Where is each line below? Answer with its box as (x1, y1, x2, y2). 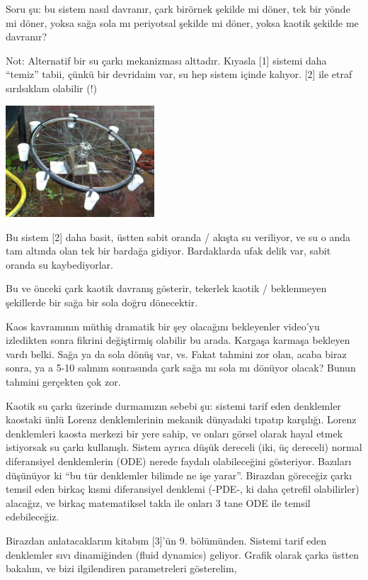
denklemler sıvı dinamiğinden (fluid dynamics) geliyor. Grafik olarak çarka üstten (6, 547, 360, 562)
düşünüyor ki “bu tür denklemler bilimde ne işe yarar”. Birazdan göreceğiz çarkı (6, 467, 352, 482)
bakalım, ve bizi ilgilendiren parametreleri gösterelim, (6, 561, 237, 576)
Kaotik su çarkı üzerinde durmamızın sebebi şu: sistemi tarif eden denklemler (6, 398, 341, 413)
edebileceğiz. (6, 509, 59, 524)
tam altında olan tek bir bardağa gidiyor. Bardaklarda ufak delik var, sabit (6, 243, 331, 258)
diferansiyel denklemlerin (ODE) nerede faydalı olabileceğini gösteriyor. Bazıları (6, 453, 352, 468)
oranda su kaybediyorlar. (6, 257, 113, 272)
